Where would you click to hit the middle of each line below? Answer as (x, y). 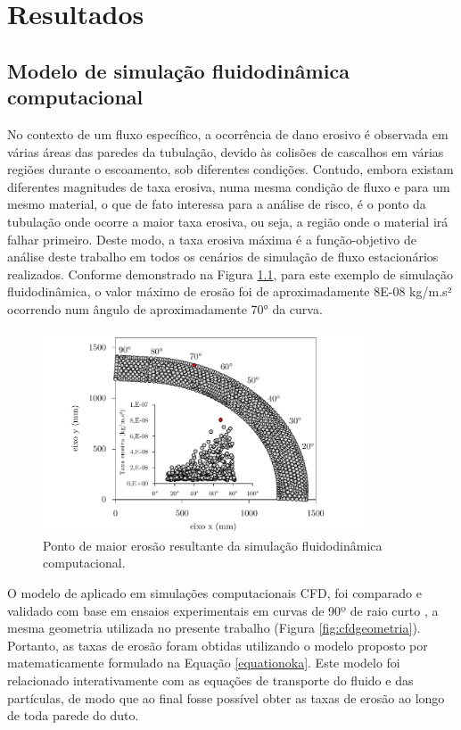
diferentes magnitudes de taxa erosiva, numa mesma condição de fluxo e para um (229, 186)
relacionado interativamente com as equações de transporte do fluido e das (210, 680)
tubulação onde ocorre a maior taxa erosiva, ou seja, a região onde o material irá (228, 221)
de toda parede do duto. (73, 715)
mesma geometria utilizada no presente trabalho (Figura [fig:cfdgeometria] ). (214, 628)
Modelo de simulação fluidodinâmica (178, 70)
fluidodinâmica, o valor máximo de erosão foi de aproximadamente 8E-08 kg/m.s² (230, 291)
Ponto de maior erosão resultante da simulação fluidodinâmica (213, 545)
